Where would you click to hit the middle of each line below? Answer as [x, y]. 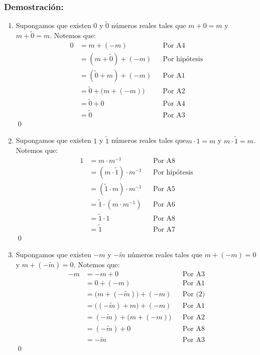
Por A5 [164, 189]
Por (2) [194, 294]
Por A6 [164, 205]
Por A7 [164, 229]
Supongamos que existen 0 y [59, 25]
